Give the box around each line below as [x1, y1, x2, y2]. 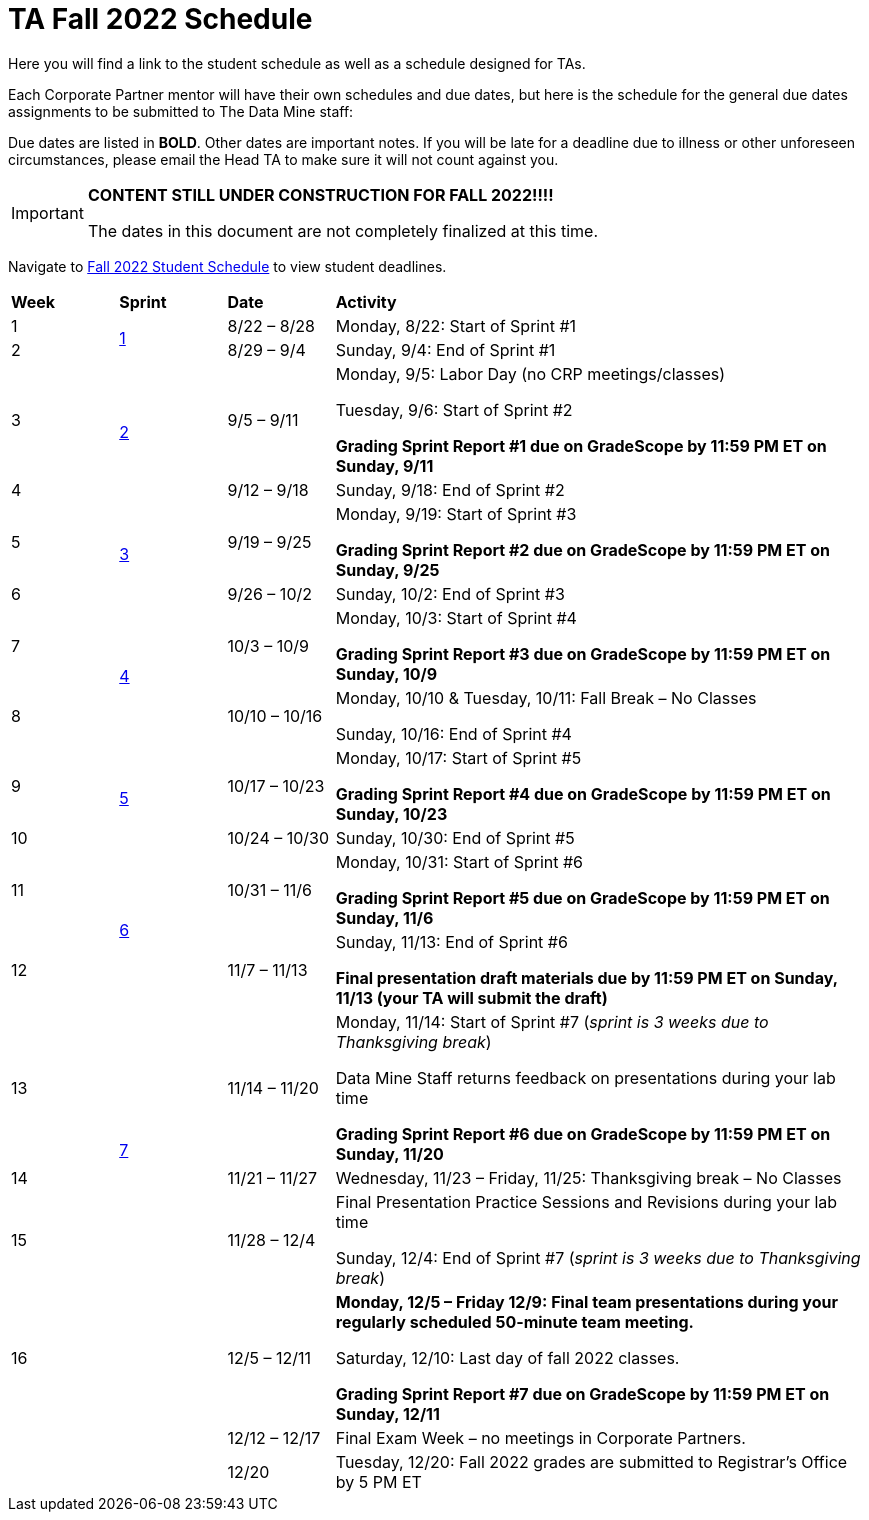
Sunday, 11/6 [335, 907, 434, 928]
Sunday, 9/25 [335, 559, 440, 580]
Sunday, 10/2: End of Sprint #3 [335, 583, 565, 604]
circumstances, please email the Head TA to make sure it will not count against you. [8, 150, 559, 168]
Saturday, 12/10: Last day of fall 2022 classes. [335, 1347, 680, 1368]
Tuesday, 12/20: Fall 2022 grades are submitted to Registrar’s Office [335, 1451, 848, 1472]
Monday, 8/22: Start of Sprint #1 [335, 315, 577, 336]
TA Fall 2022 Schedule [8, 2, 313, 36]
